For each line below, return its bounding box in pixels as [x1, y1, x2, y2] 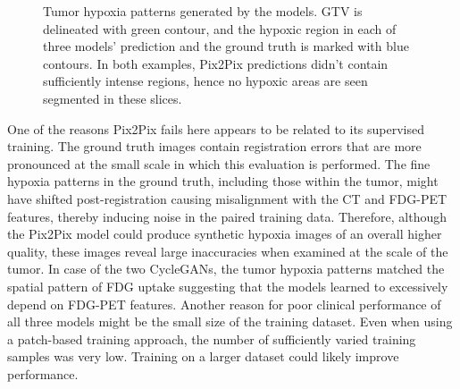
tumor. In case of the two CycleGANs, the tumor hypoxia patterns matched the [7, 259, 445, 278]
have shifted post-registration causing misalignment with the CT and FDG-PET [7, 189, 447, 207]
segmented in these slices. [43, 89, 182, 107]
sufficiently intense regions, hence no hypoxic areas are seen [43, 72, 368, 90]
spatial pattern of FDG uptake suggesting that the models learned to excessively [7, 276, 448, 295]
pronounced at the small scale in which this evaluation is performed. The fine [7, 154, 431, 173]
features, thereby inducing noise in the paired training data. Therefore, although [7, 207, 447, 225]
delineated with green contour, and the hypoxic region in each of [43, 19, 397, 38]
